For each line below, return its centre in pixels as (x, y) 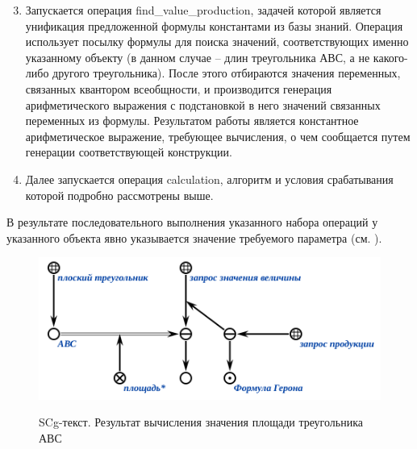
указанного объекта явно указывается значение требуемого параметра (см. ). (194, 237)
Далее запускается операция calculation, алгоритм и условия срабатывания (209, 179)
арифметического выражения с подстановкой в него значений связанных (203, 104)
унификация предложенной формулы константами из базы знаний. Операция (214, 25)
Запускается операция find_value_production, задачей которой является (203, 10)
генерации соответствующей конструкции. (129, 152)
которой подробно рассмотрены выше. (119, 195)
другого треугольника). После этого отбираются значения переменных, (227, 73)
